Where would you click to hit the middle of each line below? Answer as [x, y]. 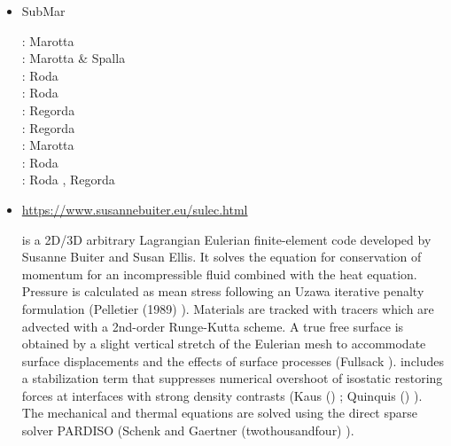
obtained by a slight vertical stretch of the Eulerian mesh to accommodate [224, 344]
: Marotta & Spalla [74, 58]
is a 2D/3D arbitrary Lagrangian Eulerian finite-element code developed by [226, 239]
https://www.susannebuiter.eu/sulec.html [135, 209]
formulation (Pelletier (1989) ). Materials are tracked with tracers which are [228, 308]
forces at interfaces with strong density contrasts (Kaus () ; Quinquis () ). [222, 395]
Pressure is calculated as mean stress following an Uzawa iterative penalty [223, 291]
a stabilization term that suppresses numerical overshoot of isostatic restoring [232, 378]
